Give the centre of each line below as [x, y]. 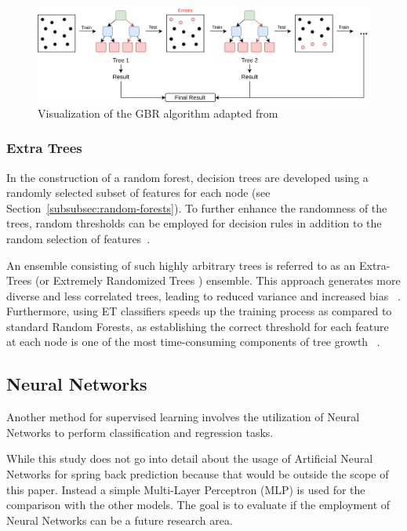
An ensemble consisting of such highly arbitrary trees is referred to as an [181, 265]
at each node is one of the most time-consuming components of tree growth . [193, 342]
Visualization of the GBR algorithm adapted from [158, 113]
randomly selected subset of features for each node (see [138, 193]
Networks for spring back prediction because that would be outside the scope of [198, 474]
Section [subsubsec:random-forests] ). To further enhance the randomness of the [197, 207]
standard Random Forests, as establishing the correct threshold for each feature [198, 326]
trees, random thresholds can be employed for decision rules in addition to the [194, 223]
